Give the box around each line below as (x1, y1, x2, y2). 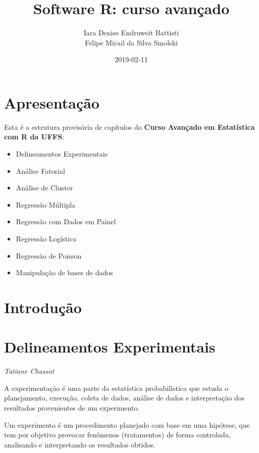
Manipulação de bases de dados (16, 267, 113, 278)
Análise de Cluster (16, 182, 73, 193)
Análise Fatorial (16, 165, 65, 176)
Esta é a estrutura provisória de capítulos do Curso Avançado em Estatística (4, 121, 255, 132)
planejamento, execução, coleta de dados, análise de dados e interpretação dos (4, 392, 245, 403)
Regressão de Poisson (16, 250, 82, 261)
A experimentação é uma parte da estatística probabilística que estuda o (4, 382, 229, 393)
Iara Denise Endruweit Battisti (83, 27, 179, 38)
